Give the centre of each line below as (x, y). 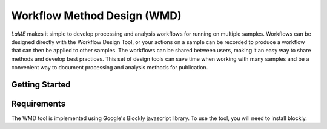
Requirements (38, 103)
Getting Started (41, 84)
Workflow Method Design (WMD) (96, 16)
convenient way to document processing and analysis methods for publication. (110, 68)
